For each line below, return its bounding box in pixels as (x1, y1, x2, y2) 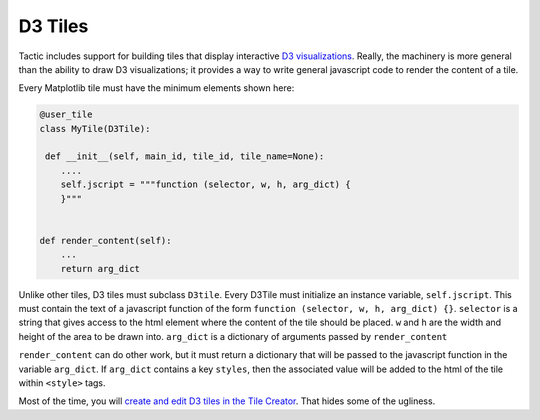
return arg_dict (60, 263, 140, 274)
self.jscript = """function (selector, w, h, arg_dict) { (60, 179, 351, 190)
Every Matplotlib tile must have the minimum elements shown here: (18, 82, 295, 94)
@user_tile (39, 109, 93, 120)
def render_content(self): (39, 235, 172, 246)
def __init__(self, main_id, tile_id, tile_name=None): (45, 151, 325, 162)
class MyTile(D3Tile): (39, 123, 151, 134)
